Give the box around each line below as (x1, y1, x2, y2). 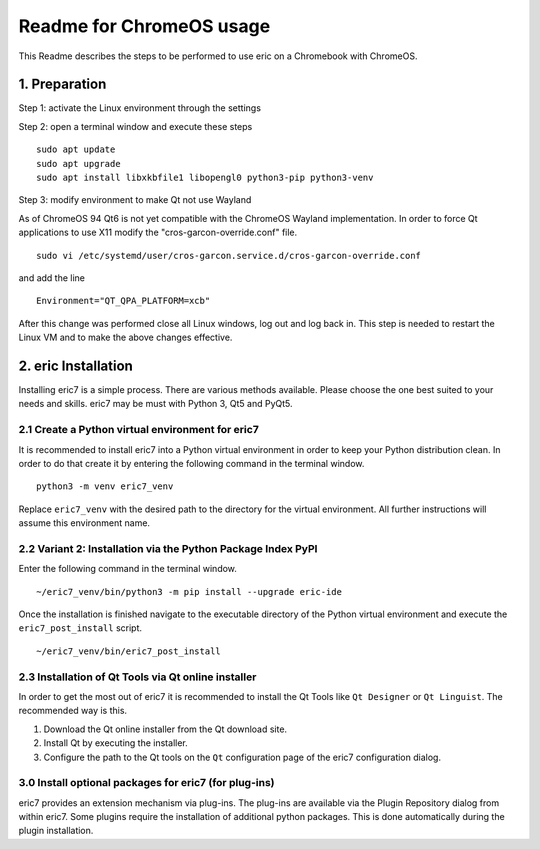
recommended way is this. (18, 705, 128, 717)
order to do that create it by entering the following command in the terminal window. (18, 457, 365, 469)
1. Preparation (18, 76, 107, 93)
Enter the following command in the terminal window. (18, 563, 237, 575)
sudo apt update (36, 144, 116, 155)
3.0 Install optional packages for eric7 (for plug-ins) (18, 776, 275, 790)
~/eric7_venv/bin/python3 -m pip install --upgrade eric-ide (36, 586, 342, 597)
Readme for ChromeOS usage (18, 15, 271, 37)
